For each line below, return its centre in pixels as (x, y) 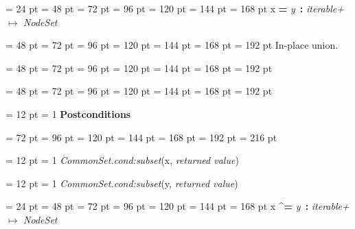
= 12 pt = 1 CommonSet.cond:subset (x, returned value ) (122, 160)
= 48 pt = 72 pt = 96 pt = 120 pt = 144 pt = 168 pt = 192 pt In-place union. (172, 45)
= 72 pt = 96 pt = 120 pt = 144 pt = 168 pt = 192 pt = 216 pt (141, 137)
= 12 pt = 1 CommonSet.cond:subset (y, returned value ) (122, 183)
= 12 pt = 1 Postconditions (68, 113)
